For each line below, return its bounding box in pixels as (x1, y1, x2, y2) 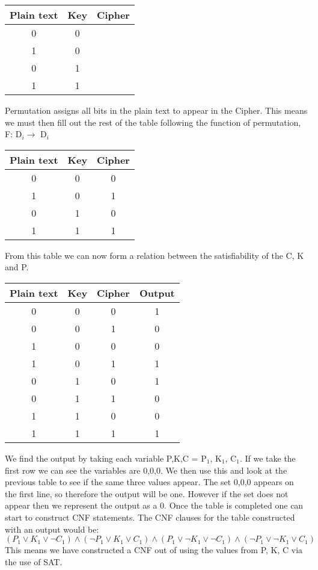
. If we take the (239, 451, 296, 464)
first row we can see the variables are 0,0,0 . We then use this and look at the (5, 463, 287, 476)
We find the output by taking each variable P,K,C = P (5, 451, 207, 464)
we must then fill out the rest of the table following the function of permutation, (5, 116, 301, 128)
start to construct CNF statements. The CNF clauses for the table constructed (5, 510, 295, 523)
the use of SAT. (5, 555, 63, 568)
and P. (5, 261, 29, 273)
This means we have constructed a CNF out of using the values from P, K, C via (5, 544, 303, 556)
